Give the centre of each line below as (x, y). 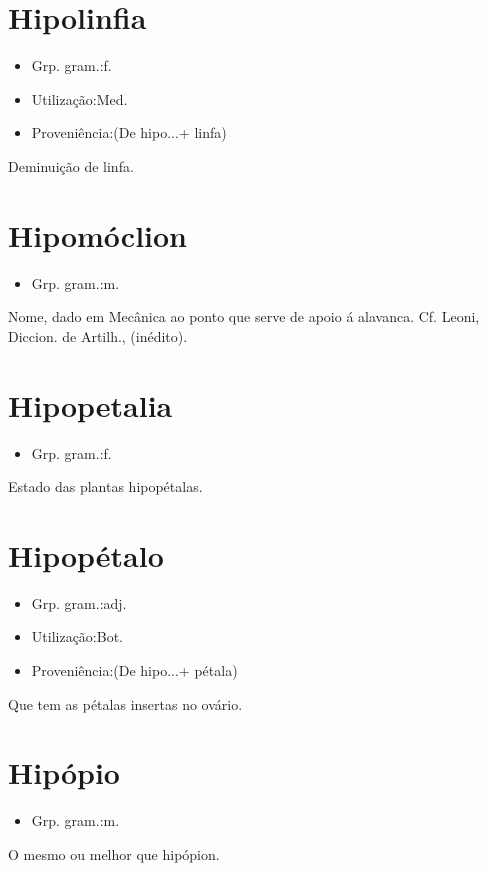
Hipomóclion (98, 234)
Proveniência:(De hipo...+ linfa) (129, 132)
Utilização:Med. (79, 98)
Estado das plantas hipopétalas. (105, 486)
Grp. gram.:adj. (79, 602)
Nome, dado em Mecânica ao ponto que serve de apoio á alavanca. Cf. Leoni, (244, 316)
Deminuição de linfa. (71, 165)
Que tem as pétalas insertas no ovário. (125, 703)
